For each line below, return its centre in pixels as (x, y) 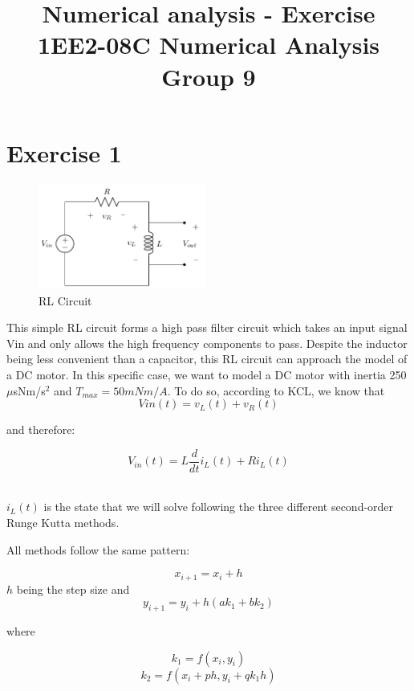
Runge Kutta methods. (63, 523)
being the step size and (73, 589)
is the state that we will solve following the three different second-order (219, 507)
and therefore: (41, 429)
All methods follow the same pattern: (98, 549)
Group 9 (209, 76)
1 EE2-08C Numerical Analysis (209, 45)
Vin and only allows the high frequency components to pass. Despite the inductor (207, 343)
